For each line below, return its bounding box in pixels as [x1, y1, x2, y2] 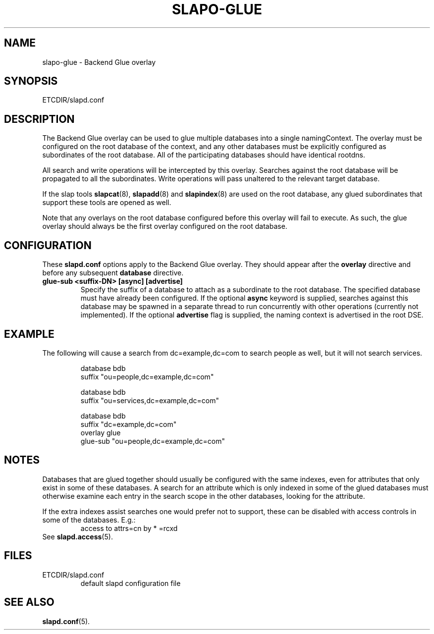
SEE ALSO [4, 596, 54, 609]
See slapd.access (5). [42, 532, 113, 541]
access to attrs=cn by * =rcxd [80, 524, 178, 532]
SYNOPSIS [4, 75, 58, 88]
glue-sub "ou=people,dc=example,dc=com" [80, 436, 225, 445]
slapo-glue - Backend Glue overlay [42, 57, 156, 66]
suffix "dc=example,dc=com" [80, 420, 177, 428]
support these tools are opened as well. [42, 198, 171, 207]
